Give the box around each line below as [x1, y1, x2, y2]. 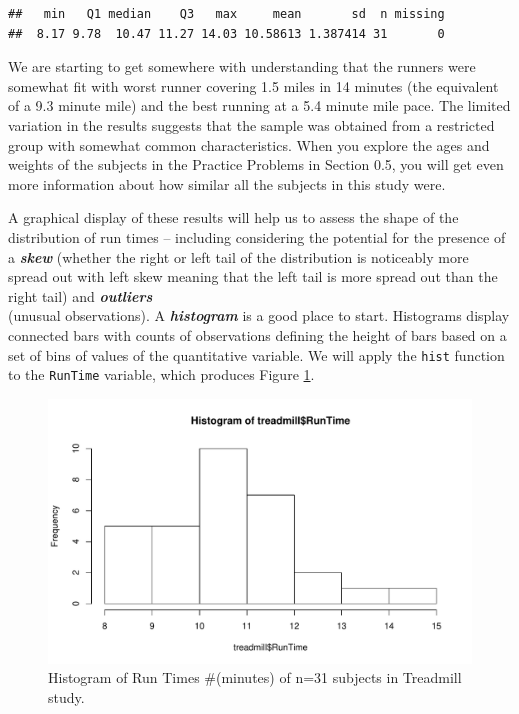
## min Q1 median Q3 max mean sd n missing [8, 7, 445, 21]
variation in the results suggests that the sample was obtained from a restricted [8, 114, 495, 135]
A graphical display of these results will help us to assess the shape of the [8, 207, 459, 228]
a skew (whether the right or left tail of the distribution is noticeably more [8, 246, 469, 267]
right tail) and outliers [8, 285, 153, 306]
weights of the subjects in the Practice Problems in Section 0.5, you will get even [8, 154, 504, 175]
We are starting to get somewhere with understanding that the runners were [8, 56, 476, 77]
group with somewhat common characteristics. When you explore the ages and [8, 134, 490, 155]
